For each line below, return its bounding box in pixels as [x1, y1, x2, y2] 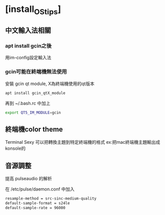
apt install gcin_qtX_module [5, 91, 66, 96]
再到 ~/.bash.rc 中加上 [5, 100, 51, 106]
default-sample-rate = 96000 [5, 205, 66, 210]
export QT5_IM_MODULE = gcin [5, 110, 61, 115]
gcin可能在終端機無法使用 [5, 68, 67, 75]
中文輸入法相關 [5, 26, 51, 35]
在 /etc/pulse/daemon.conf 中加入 [5, 186, 75, 192]
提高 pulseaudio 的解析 [5, 176, 52, 182]
